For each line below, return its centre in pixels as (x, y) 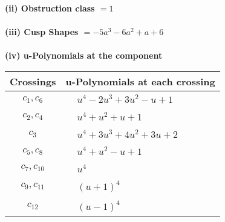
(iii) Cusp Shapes (42, 32)
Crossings (33, 81)
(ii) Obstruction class (50, 8)
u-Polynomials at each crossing (140, 81)
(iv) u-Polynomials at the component (84, 55)
